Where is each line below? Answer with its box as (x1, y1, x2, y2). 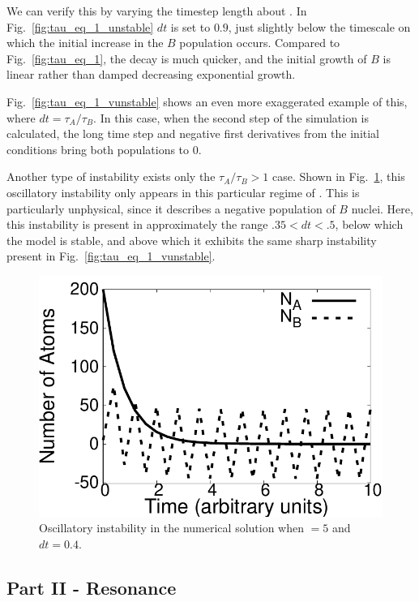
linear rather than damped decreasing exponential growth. (6, 66, 296, 83)
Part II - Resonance (6, 574, 177, 600)
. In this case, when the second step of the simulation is (93, 109, 370, 126)
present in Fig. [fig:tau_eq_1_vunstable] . (6, 247, 216, 264)
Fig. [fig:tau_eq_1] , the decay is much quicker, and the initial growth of (6, 49, 367, 67)
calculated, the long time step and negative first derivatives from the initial (6, 125, 380, 142)
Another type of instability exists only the (6, 168, 216, 185)
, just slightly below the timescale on (228, 18, 411, 35)
